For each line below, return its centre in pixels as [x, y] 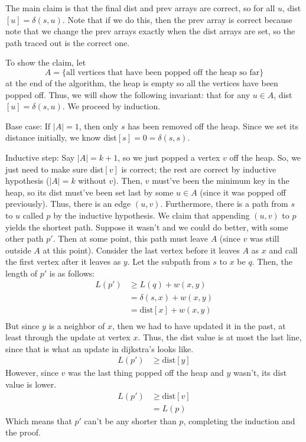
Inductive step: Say [40, 157]
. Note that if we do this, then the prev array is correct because [177, 19]
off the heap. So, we [265, 157]
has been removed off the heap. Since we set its [213, 126]
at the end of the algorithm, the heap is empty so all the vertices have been [142, 82]
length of [22, 273]
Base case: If [28, 126]
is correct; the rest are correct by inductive [199, 169]
